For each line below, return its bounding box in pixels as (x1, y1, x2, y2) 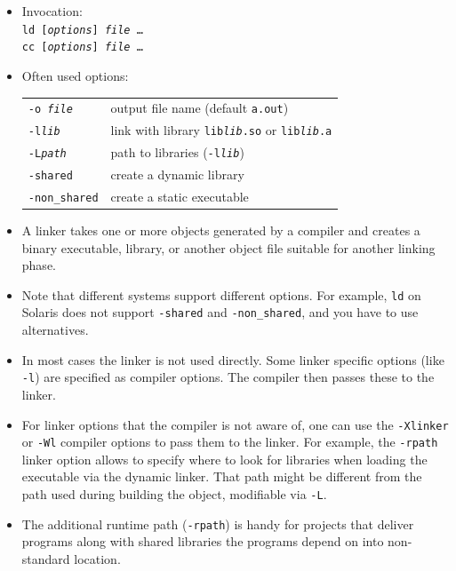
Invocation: (21, 2, 83, 20)
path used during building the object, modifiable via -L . (21, 485, 327, 504)
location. (74, 549, 121, 567)
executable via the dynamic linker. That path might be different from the (21, 467, 422, 486)
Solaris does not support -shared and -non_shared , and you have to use (21, 303, 419, 321)
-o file (28, 103, 73, 116)
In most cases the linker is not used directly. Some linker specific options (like (21, 350, 444, 369)
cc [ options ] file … (21, 41, 143, 54)
